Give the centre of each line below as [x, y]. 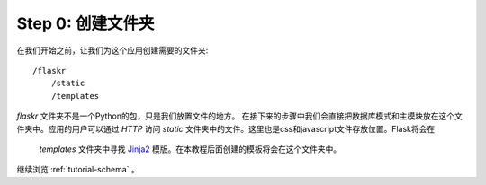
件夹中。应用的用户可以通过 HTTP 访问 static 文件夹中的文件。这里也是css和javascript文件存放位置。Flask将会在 [226, 128]
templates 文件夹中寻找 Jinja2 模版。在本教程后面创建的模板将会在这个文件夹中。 [190, 149]
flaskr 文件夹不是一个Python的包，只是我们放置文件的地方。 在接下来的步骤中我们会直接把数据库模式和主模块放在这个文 [239, 116]
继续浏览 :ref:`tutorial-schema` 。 [78, 170]
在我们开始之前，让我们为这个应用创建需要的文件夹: [112, 50]
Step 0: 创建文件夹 [85, 23]
